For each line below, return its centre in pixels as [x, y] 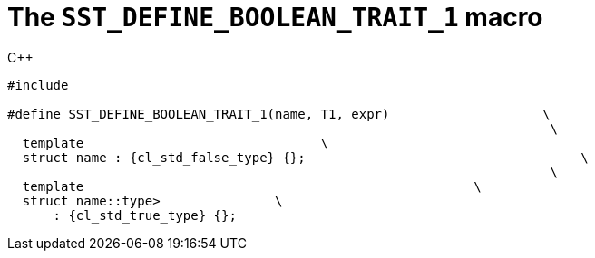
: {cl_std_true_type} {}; [145, 215]
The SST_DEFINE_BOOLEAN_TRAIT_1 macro [275, 17]
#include [38, 85]
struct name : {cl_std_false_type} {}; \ [305, 157]
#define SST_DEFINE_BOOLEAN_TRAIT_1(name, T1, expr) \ [279, 114]
